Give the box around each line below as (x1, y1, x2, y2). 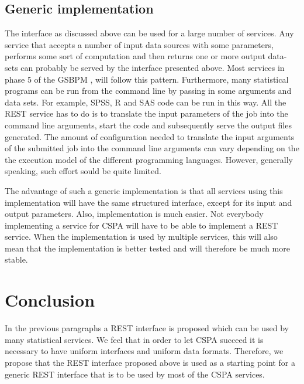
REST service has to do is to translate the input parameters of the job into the (5, 107, 288, 120)
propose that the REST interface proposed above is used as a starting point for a (5, 356, 295, 368)
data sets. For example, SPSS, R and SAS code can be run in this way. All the (5, 96, 286, 108)
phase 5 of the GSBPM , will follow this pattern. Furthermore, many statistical (5, 73, 289, 85)
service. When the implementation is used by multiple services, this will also (5, 230, 278, 243)
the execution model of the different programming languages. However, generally (5, 153, 293, 165)
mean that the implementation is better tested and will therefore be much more (5, 242, 290, 254)
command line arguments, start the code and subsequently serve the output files (5, 118, 292, 131)
